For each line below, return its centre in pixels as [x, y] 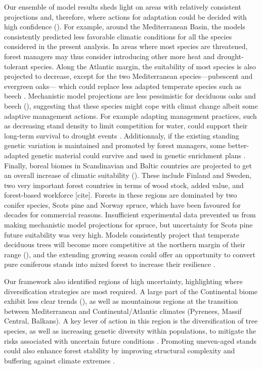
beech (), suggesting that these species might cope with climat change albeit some [131, 105]
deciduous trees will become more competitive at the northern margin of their [125, 244]
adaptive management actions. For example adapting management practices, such [130, 116]
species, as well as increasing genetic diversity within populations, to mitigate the [130, 331]
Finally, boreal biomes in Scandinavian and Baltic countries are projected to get [128, 165]
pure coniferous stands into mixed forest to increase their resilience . [110, 264]
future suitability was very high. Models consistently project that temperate [122, 234]
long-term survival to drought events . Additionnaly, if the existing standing [122, 135]
